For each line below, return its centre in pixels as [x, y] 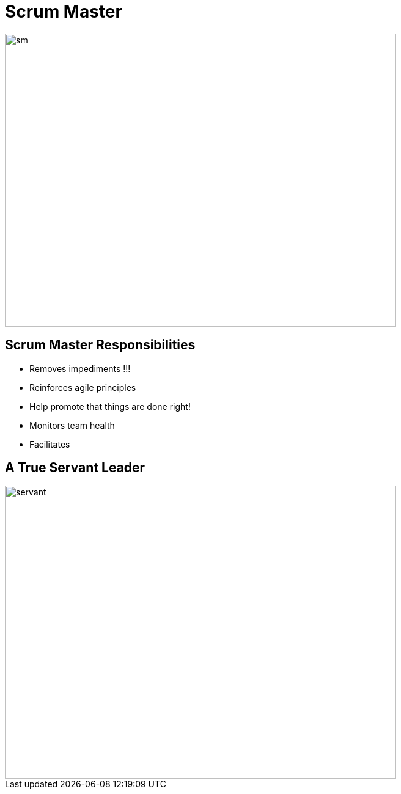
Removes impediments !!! [80, 368]
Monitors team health [72, 425]
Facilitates [50, 444]
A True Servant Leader [75, 468]
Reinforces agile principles [83, 387]
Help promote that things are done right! [110, 406]
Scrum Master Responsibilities [100, 345]
